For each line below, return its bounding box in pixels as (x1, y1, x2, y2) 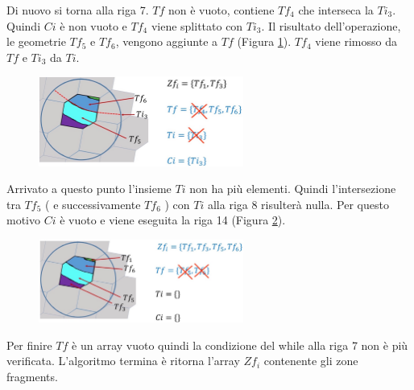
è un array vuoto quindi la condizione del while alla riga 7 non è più (72, 336, 408, 353)
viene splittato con (151, 17, 243, 34)
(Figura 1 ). (237, 33, 292, 50)
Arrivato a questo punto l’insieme (6, 180, 172, 197)
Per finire (6, 336, 52, 353)
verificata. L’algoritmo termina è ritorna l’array (6, 352, 240, 369)
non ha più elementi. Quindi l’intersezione (189, 180, 396, 197)
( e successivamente (45, 195, 141, 212)
